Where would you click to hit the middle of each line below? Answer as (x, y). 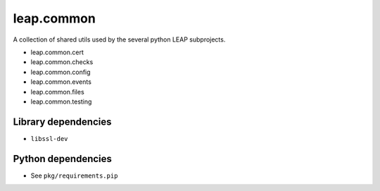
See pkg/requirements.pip (74, 175)
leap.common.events (61, 82)
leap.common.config (61, 72)
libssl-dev (49, 138)
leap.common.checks (62, 62)
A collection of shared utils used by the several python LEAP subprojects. (119, 39)
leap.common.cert (57, 52)
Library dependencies (62, 122)
